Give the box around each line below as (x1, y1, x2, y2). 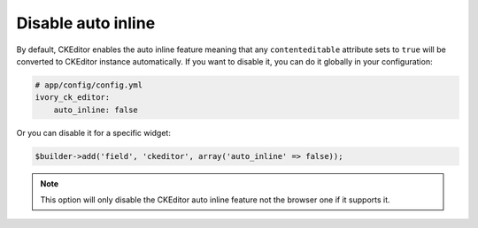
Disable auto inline (16, 13, 156, 33)
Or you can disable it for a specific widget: (16, 127, 172, 138)
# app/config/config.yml (35, 80, 143, 90)
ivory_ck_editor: (35, 93, 111, 103)
